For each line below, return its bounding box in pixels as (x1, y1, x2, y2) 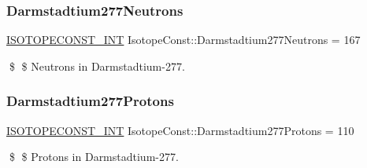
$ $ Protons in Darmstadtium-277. (9, 148, 179, 165)
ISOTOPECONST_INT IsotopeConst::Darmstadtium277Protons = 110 (6, 122, 354, 138)
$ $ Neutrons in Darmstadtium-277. (9, 57, 185, 74)
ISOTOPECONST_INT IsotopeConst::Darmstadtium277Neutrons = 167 (6, 31, 361, 48)
